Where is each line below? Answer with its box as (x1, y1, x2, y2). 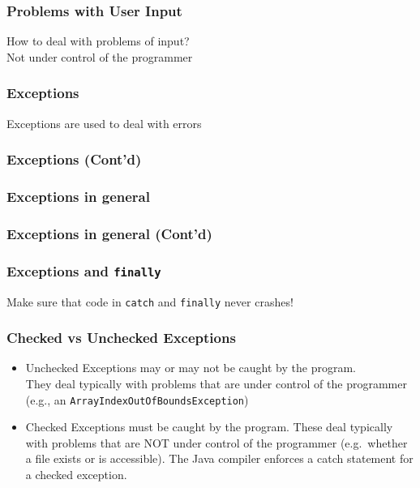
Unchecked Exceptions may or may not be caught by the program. (25, 359, 356, 376)
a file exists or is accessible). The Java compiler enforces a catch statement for (25, 450, 414, 467)
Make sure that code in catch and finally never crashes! (6, 293, 294, 310)
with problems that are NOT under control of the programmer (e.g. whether (25, 434, 408, 451)
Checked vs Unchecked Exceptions (6, 327, 236, 348)
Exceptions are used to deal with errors (6, 114, 202, 131)
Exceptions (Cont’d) (6, 149, 142, 169)
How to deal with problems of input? (6, 32, 190, 49)
